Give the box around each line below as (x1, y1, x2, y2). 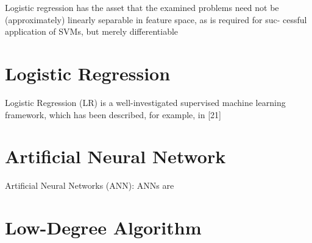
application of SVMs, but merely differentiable (5, 25, 179, 38)
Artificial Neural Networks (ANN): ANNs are (5, 179, 174, 192)
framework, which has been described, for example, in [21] (5, 108, 221, 121)
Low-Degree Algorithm (5, 215, 202, 239)
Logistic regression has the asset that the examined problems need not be (5, 1, 279, 13)
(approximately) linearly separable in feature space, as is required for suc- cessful (5, 13, 307, 26)
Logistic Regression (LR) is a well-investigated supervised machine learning (5, 96, 286, 108)
